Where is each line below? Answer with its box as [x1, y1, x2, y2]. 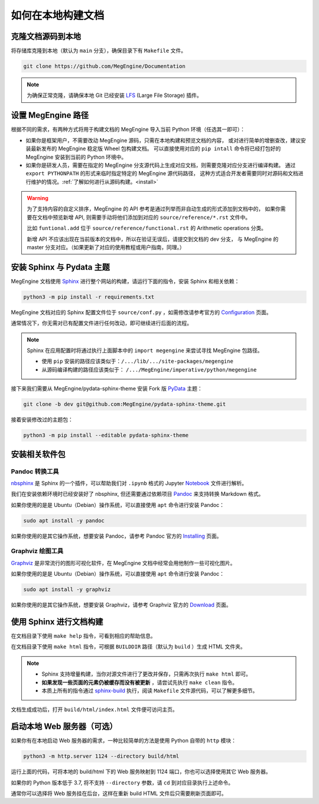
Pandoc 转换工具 [11, 467, 59, 476]
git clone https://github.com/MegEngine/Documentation [23, 63, 185, 70]
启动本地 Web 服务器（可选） [11, 722, 118, 732]
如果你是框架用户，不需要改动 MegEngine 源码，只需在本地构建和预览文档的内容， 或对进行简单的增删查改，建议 [25, 137, 301, 144]
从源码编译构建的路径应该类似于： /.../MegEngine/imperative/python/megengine [41, 366, 257, 373]
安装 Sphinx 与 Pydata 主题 [11, 262, 110, 272]
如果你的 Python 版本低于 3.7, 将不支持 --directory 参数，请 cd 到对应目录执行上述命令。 [11, 779, 233, 786]
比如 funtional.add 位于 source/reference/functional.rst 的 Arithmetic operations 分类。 [27, 225, 267, 232]
